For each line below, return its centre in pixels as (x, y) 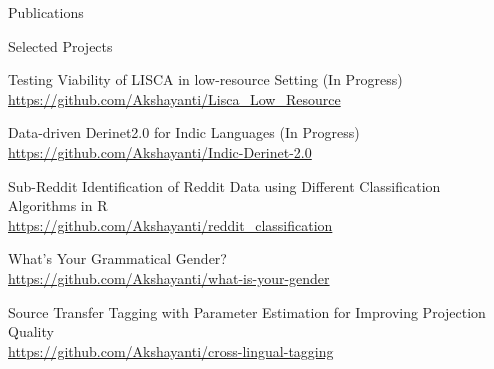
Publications (46, 12)
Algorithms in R (58, 205)
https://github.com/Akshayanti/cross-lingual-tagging (171, 350)
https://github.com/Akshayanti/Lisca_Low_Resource (174, 98)
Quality (31, 331)
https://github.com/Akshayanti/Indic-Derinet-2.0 (160, 151)
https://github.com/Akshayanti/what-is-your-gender (169, 277)
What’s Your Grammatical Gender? (117, 258)
